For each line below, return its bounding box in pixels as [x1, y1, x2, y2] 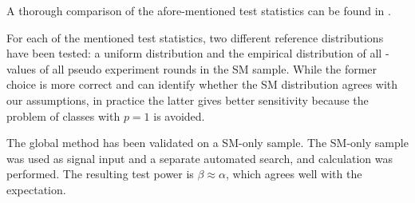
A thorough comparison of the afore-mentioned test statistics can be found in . [6, 2, 391, 18]
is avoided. [153, 107, 205, 124]
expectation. [6, 181, 66, 197]
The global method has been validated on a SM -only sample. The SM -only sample [6, 134, 409, 151]
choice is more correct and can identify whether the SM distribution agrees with [6, 76, 398, 93]
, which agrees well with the [226, 165, 362, 182]
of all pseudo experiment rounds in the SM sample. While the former [39, 60, 377, 77]
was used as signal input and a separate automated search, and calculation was [6, 149, 393, 166]
